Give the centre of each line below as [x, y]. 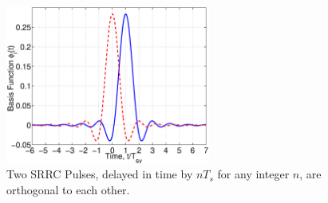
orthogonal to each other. [68, 189]
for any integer [253, 174]
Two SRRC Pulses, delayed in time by [100, 174]
